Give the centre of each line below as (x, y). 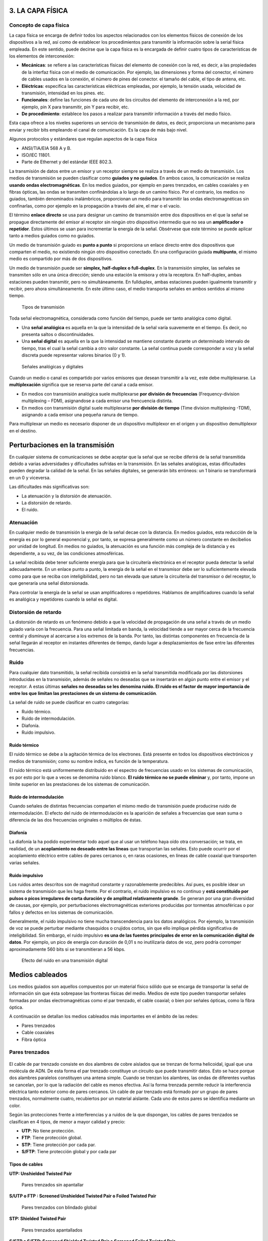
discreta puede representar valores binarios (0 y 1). (74, 355)
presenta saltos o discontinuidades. (58, 334)
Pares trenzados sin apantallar (53, 1185)
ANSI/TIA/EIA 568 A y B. (46, 148)
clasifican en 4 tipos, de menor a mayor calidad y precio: (67, 1121)
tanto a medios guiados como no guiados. (52, 236)
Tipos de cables (26, 1165)
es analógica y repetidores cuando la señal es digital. (64, 599)
